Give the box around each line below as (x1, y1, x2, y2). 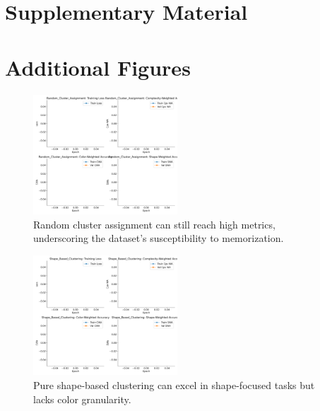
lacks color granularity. (33, 391, 131, 406)
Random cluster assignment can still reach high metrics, (33, 216, 275, 231)
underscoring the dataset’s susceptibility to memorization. (33, 231, 284, 245)
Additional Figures (5, 52, 191, 81)
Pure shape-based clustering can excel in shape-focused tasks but (33, 377, 315, 392)
